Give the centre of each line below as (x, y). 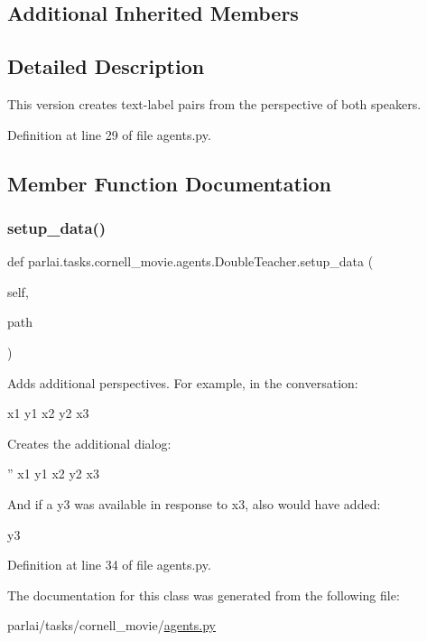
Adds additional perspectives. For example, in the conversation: (183, 382)
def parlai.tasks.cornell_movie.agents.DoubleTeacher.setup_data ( (190, 261)
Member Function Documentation (170, 183)
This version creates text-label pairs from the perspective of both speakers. (214, 103)
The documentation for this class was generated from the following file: (204, 595)
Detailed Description (106, 66)
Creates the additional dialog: (89, 443)
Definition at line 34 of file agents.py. (109, 565)
